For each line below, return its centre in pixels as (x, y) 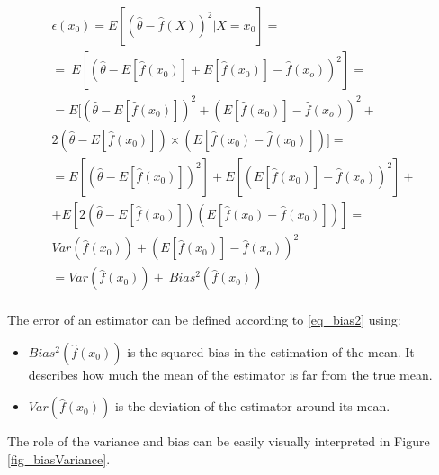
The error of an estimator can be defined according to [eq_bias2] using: (204, 320)
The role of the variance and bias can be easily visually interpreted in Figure (219, 441)
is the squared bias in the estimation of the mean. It (271, 351)
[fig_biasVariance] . (59, 459)
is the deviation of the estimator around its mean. (252, 406)
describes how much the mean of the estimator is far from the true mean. (230, 374)
